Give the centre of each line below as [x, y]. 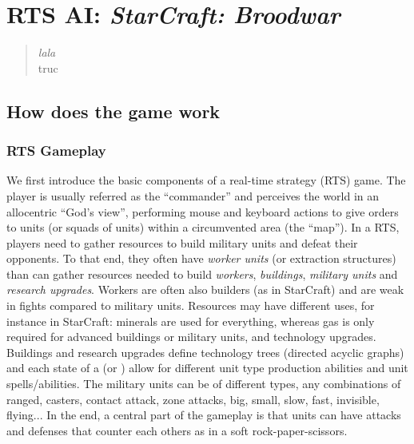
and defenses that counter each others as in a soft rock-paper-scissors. [177, 430]
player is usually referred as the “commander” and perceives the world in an [193, 195]
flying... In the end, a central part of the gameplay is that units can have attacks [204, 415]
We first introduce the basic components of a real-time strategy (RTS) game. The [206, 180]
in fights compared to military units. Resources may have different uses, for [191, 305]
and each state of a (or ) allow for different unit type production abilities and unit [207, 368]
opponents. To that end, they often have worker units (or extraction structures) [201, 258]
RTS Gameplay [56, 151]
